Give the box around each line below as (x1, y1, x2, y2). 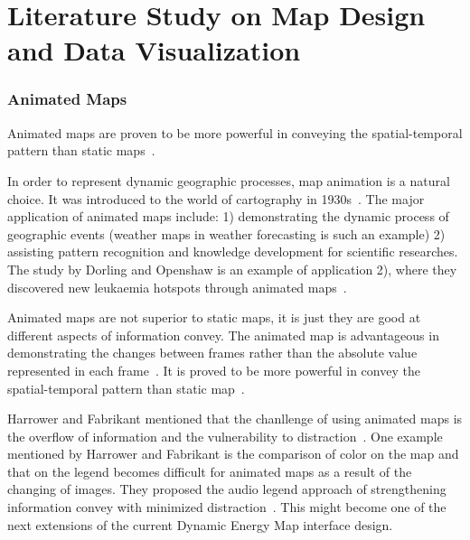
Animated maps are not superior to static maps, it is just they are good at (7, 308, 421, 327)
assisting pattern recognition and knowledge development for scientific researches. (7, 242, 458, 261)
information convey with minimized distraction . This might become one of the (7, 498, 446, 517)
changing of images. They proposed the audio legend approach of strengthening (7, 479, 446, 498)
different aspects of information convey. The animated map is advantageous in (7, 325, 439, 344)
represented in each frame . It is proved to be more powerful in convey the (7, 360, 420, 379)
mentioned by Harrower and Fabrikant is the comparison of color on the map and (7, 444, 459, 463)
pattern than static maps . (7, 141, 155, 160)
